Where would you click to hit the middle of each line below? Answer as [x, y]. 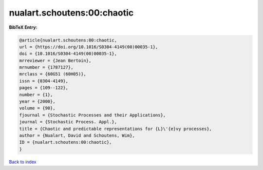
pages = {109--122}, [44, 88]
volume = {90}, [37, 108]
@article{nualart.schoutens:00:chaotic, [68, 40]
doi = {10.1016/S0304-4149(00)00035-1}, [68, 54]
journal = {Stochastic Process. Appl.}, [68, 122]
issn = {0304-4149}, [44, 81]
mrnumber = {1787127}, [46, 67]
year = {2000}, [37, 102]
